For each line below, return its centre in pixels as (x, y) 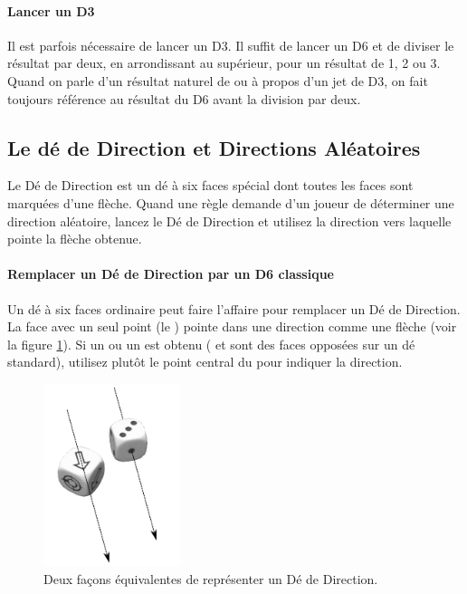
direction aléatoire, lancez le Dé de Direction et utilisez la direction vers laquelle (229, 220)
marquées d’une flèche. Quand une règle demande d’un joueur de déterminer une (231, 202)
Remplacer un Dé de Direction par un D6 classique (171, 274)
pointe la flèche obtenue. (75, 239)
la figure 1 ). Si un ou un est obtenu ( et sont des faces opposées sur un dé (211, 344)
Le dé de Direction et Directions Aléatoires (214, 147)
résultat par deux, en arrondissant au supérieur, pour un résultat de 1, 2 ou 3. (224, 63)
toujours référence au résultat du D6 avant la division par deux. (184, 98)
